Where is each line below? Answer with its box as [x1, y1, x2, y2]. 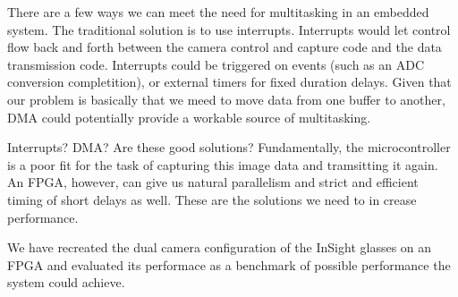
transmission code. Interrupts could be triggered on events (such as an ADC [7, 55, 425, 73]
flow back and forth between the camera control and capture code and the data [7, 38, 442, 56]
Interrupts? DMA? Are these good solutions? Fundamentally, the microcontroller [7, 138, 451, 157]
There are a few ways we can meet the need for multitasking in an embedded [7, 3, 429, 21]
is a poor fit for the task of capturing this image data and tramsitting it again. [7, 155, 438, 174]
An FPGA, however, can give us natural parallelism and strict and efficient [7, 173, 419, 191]
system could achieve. [7, 273, 125, 292]
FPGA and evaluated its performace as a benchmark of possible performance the [7, 255, 451, 274]
